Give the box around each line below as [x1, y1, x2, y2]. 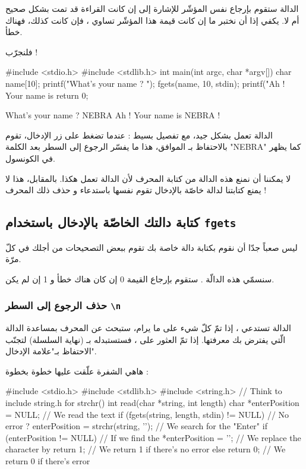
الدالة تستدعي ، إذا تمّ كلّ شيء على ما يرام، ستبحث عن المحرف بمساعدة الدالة [5, 322, 291, 334]
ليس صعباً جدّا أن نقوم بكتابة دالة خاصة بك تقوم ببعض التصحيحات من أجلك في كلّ [5, 241, 298, 253]
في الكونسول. [5, 152, 55, 164]
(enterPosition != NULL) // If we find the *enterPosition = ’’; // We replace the [5, 431, 301, 443]
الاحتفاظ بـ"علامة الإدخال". [5, 345, 97, 357]
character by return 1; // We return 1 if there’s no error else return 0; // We [5, 443, 286, 455]
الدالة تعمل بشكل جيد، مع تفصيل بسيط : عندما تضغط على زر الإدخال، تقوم [5, 128, 273, 141]
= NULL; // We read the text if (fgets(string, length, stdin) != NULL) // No [5, 408, 289, 420]
